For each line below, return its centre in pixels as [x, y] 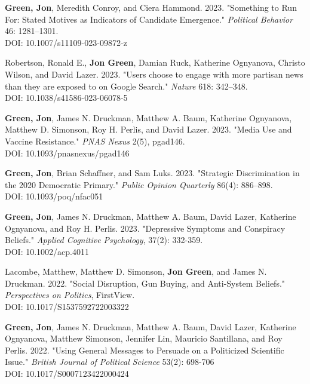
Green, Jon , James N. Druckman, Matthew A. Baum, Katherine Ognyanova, [148, 117]
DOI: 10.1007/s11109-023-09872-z [66, 42]
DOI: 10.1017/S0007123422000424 [67, 374]
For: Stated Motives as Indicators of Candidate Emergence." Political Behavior [149, 19]
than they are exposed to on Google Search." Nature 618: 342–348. [126, 86]
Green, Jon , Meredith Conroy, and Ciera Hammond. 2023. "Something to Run [151, 7]
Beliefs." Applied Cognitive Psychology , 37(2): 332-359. [104, 240]
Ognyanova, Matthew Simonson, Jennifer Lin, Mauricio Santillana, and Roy [144, 338]
